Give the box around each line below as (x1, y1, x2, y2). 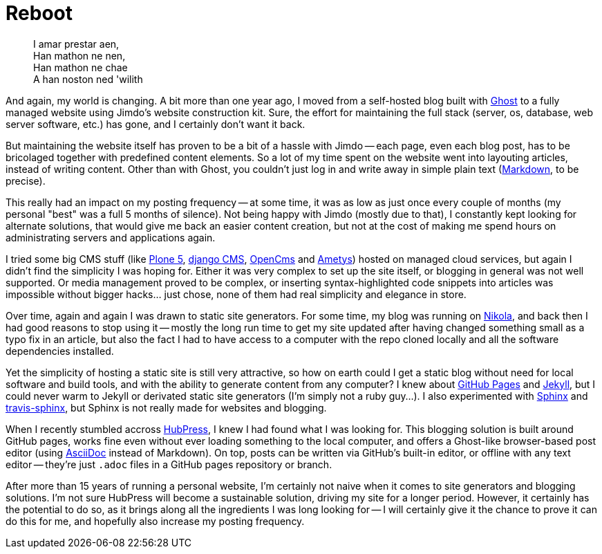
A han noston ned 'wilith (33, 73, 143, 85)
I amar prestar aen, (33, 37, 120, 50)
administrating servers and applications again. (6, 231, 216, 243)
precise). (6, 174, 46, 187)
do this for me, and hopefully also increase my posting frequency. (6, 515, 305, 527)
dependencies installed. (6, 344, 114, 357)
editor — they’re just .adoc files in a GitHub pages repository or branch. (6, 458, 332, 470)
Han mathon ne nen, (33, 49, 126, 62)
